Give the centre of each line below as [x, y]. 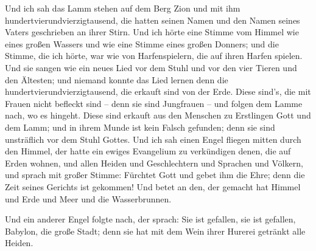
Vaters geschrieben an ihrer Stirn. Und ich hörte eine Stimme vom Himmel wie [152, 32]
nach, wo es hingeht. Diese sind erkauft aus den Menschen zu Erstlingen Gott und [158, 115]
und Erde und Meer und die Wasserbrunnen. [88, 198]
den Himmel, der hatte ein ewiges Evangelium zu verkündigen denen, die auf [148, 151]
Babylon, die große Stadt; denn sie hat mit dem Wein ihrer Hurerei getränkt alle [155, 231]
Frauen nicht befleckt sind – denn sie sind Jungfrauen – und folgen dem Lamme [154, 103]
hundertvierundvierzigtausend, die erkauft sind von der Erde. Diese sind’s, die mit [158, 91]
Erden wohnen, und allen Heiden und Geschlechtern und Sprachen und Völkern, [154, 163]
